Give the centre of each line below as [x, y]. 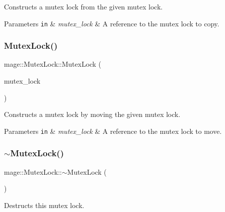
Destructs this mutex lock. [44, 205]
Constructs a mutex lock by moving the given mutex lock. [92, 114]
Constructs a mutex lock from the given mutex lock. [83, 6]
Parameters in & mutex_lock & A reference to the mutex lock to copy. [112, 23]
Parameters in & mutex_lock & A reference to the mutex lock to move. [113, 131]
